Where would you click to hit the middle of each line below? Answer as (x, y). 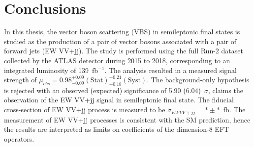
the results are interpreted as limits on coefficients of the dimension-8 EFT (117, 129)
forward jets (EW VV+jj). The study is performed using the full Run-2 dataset (124, 51)
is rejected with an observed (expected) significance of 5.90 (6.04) (103, 90)
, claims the (226, 90)
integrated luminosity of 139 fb (51, 70)
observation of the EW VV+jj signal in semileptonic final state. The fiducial (119, 100)
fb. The (234, 110)
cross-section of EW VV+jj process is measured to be (85, 110)
